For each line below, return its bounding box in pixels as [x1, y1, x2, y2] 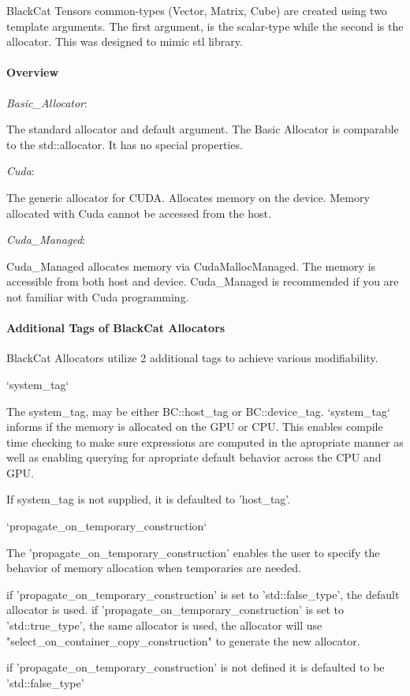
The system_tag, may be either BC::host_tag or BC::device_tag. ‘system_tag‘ [6, 402, 390, 419]
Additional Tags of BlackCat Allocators [6, 320, 225, 336]
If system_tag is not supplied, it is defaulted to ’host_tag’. [6, 491, 291, 507]
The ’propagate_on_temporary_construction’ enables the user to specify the [6, 544, 380, 560]
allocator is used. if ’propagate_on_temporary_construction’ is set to [6, 601, 344, 618]
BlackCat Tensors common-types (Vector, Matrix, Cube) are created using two [6, 2, 387, 18]
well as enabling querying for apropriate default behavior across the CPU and [6, 449, 382, 466]
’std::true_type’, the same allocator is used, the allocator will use [6, 617, 322, 634]
